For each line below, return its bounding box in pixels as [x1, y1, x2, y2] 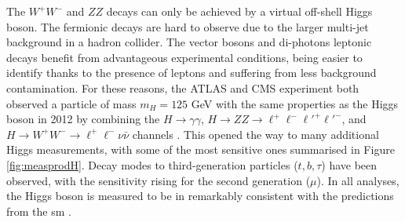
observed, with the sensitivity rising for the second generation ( [6, 172, 311, 188]
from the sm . [6, 202, 71, 219]
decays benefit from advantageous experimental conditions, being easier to [6, 49, 363, 65]
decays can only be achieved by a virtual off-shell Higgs [106, 3, 373, 19]
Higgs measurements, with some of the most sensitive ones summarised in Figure [6, 141, 395, 158]
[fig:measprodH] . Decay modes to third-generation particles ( [6, 156, 298, 173]
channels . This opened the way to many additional [132, 126, 379, 142]
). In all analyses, [316, 172, 400, 188]
